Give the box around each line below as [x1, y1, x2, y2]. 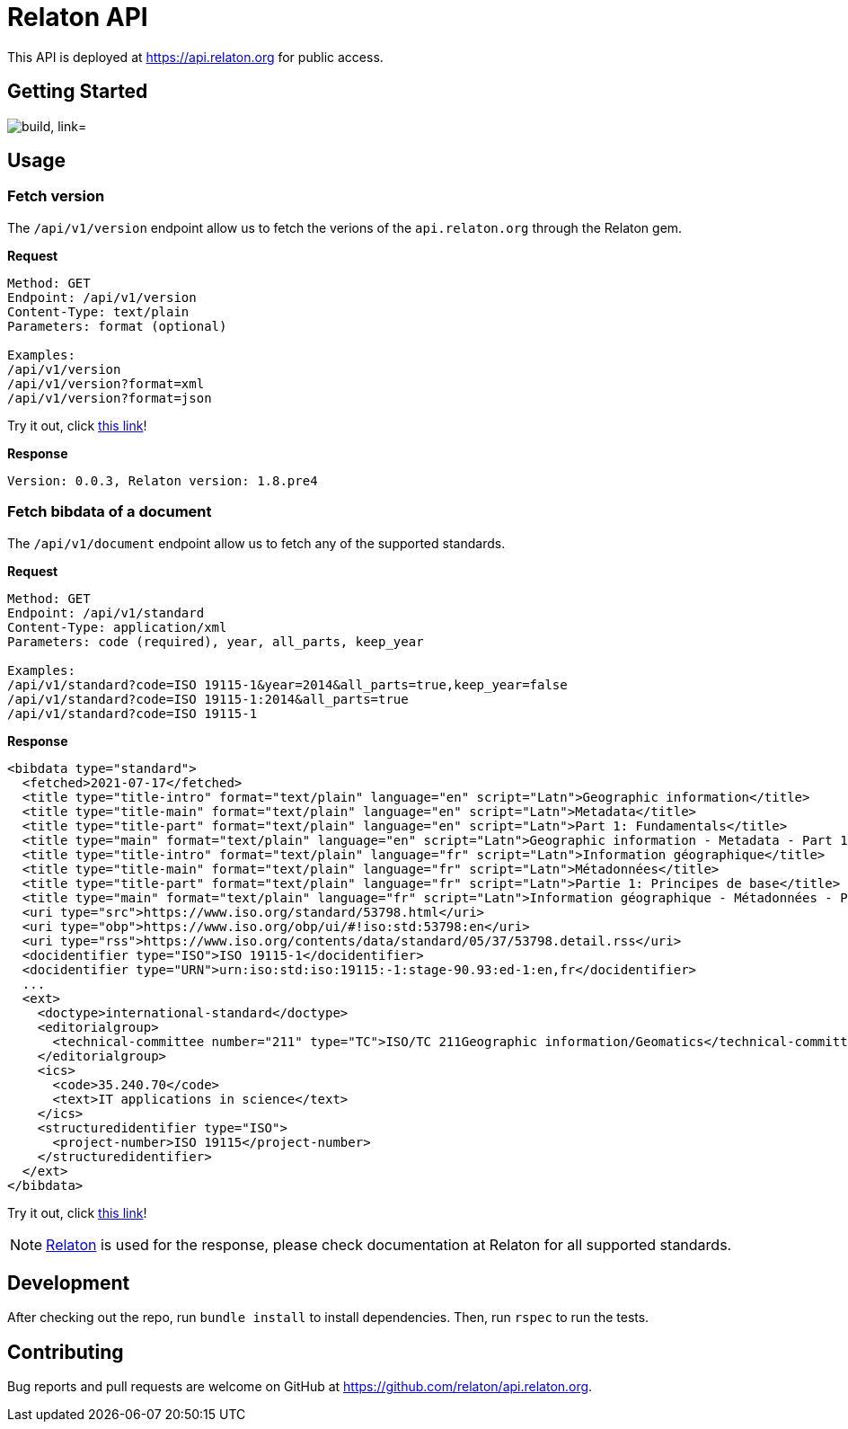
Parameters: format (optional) [7, 318, 227, 333]
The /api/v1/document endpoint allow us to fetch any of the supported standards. [7, 535, 506, 551]
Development [7, 1271, 130, 1294]
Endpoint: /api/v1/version [7, 289, 197, 305]
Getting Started [7, 80, 148, 103]
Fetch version [7, 187, 105, 206]
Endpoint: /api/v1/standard [7, 605, 205, 620]
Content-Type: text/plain [7, 304, 190, 319]
